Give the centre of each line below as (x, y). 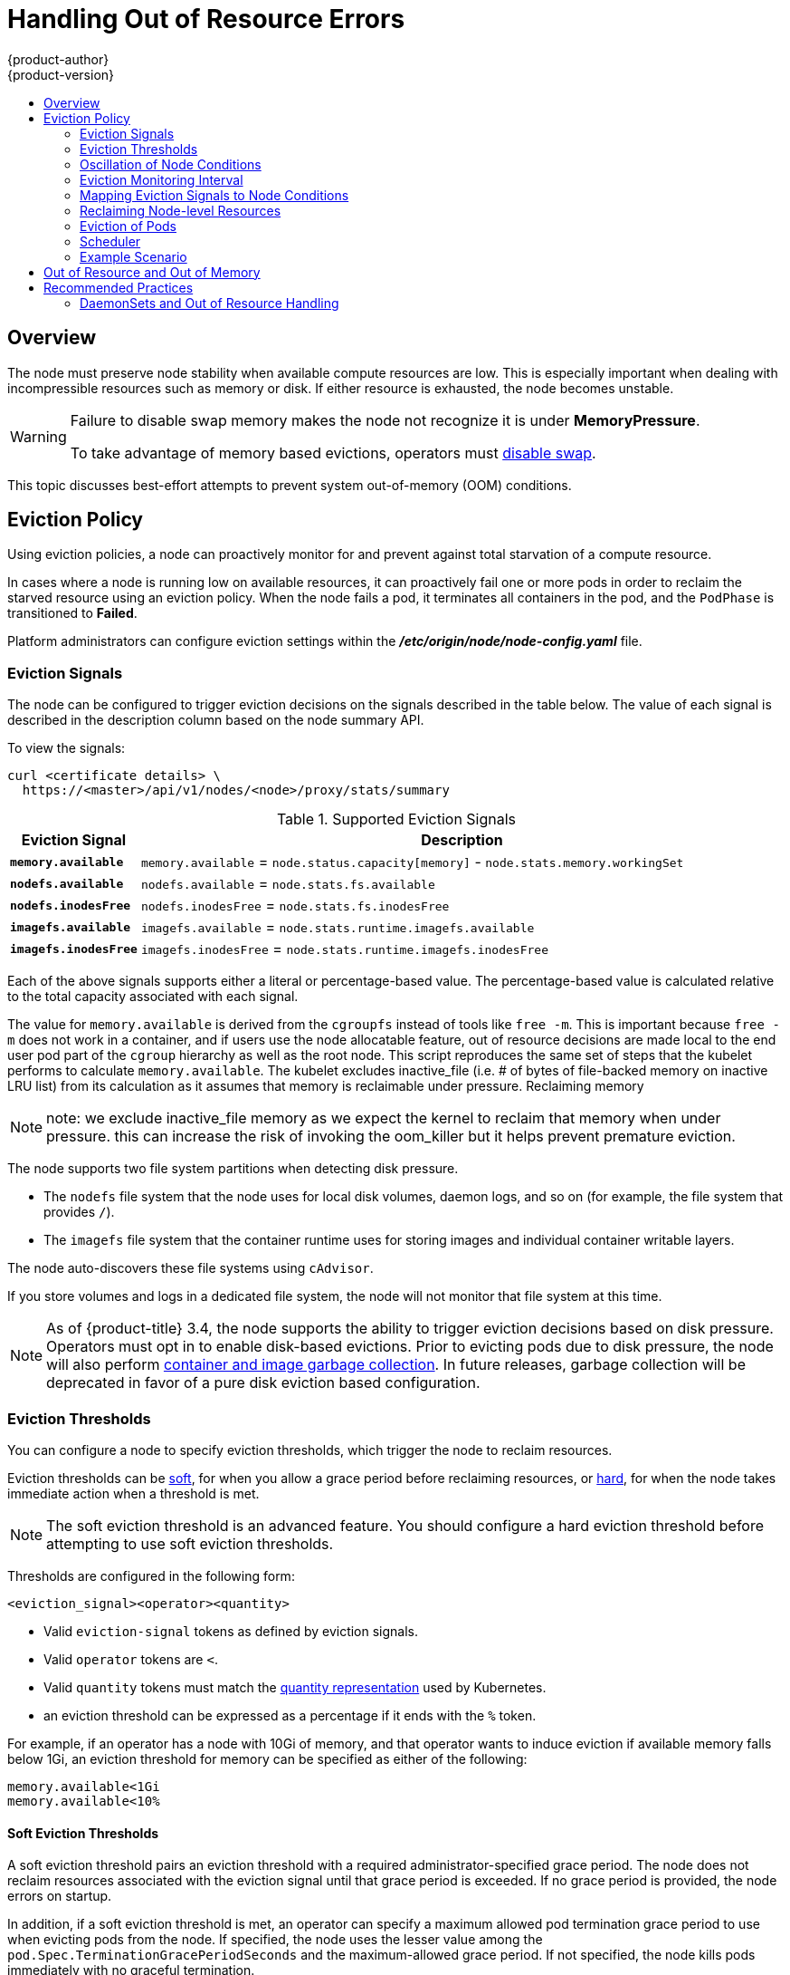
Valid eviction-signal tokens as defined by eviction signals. (231, 1631)
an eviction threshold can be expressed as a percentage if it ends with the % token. (290, 1715)
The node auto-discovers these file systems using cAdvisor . (190, 1268)
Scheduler (110, 241)
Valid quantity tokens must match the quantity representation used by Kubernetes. (295, 1687)
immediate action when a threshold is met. (133, 1493)
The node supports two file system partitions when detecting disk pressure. (233, 1169)
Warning (38, 436)
